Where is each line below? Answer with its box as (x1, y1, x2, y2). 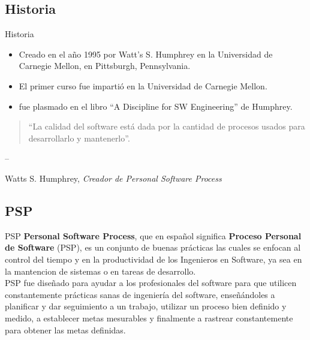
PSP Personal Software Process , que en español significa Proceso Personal (5, 229, 302, 242)
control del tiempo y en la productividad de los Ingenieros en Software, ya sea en (5, 252, 302, 265)
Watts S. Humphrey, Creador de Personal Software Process (5, 171, 222, 184)
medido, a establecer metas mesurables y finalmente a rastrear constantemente (5, 311, 293, 324)
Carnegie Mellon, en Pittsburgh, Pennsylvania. (19, 59, 191, 72)
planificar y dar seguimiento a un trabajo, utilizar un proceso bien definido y (5, 300, 287, 312)
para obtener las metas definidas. (5, 323, 126, 336)
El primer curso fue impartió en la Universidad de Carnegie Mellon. (19, 79, 267, 92)
